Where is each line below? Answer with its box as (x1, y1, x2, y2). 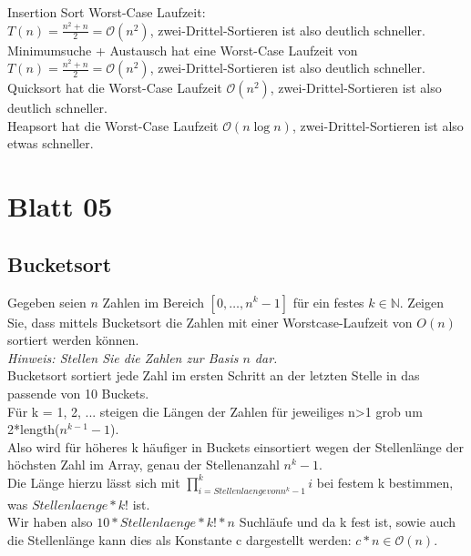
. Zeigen (399, 292, 444, 311)
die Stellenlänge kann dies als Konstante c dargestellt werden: (7, 530, 352, 549)
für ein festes (292, 292, 364, 311)
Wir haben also (7, 512, 93, 531)
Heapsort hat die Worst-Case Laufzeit (7, 116, 219, 135)
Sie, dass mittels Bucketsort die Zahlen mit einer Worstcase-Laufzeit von (7, 312, 413, 331)
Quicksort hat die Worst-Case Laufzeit (7, 78, 222, 97)
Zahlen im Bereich (102, 292, 205, 311)
